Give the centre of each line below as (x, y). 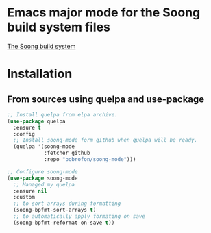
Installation (40, 74)
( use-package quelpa (37, 121)
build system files (59, 27)
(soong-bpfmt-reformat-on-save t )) (64, 223)
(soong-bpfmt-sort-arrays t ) (55, 210)
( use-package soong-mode (42, 178)
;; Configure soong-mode (42, 172)
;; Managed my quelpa (44, 184)
